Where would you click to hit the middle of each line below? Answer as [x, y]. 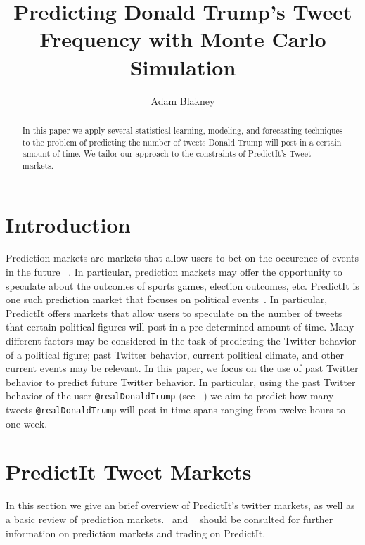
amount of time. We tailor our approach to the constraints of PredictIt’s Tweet [167, 154]
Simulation [183, 66]
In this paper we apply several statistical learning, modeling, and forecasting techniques [182, 130]
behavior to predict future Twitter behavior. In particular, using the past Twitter [181, 381]
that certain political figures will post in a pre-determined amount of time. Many [180, 327]
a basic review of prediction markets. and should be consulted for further [169, 519]
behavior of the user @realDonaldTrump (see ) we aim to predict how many [170, 396]
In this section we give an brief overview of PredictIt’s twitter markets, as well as [180, 505]
